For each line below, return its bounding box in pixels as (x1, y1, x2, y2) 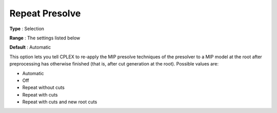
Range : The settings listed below (9, 35, 81, 41)
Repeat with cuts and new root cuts (22, 99, 97, 105)
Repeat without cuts (22, 84, 65, 91)
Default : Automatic (9, 44, 51, 51)
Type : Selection (9, 26, 45, 32)
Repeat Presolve (9, 8, 81, 19)
